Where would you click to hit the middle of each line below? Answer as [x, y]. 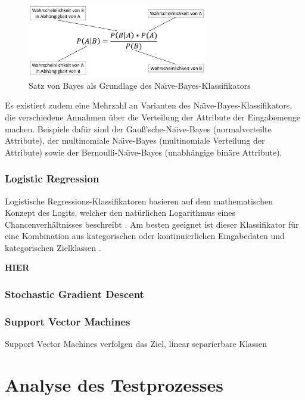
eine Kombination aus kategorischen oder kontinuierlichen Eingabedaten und [145, 236]
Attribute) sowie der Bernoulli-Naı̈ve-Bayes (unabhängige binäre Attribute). [144, 152]
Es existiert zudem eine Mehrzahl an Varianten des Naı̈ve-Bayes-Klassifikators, [149, 105]
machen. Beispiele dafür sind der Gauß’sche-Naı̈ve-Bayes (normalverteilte [138, 128]
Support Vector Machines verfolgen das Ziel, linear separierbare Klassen [136, 344]
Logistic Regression [52, 179]
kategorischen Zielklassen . [53, 247]
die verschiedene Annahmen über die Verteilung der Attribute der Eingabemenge [152, 117]
